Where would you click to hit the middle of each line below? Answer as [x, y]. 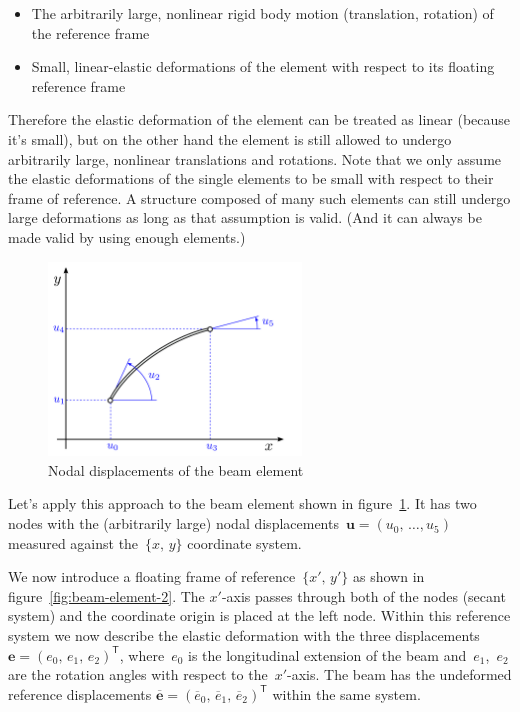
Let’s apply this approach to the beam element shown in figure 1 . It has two [242, 503]
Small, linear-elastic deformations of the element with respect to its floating [263, 66]
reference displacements [80, 693]
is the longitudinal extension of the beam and [327, 654]
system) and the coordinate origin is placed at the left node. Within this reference [259, 615]
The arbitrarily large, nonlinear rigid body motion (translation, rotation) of [262, 13]
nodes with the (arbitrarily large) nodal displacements [173, 523]
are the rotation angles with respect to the [138, 674]
